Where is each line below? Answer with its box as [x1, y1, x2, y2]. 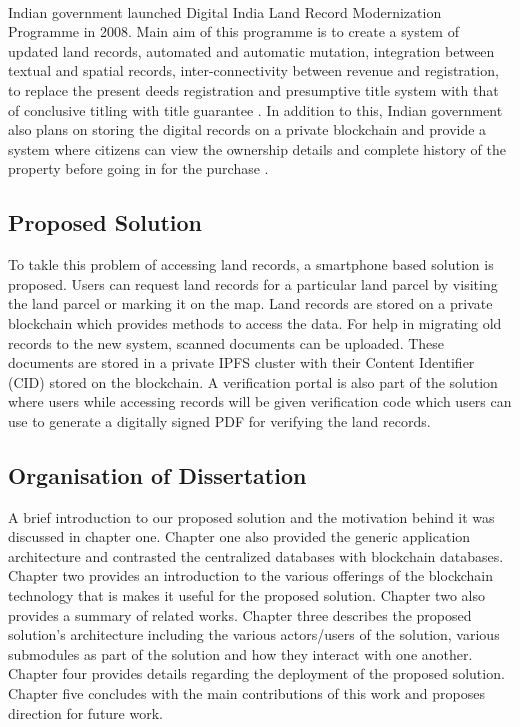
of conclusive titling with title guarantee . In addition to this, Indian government [8, 99, 503, 120]
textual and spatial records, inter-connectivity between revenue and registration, [8, 60, 499, 81]
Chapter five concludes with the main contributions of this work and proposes [8, 683, 485, 704]
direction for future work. [8, 702, 163, 723]
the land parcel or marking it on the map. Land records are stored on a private [8, 293, 493, 314]
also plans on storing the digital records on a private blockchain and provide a [8, 119, 487, 140]
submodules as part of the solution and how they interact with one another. [8, 643, 473, 664]
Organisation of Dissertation [8, 459, 307, 490]
